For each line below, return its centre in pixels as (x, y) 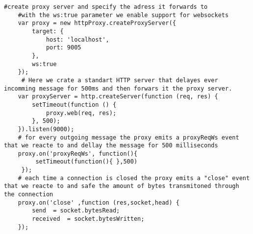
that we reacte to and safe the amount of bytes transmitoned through (122, 186)
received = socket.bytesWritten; (88, 219)
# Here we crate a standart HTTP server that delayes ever (120, 80)
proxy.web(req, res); (81, 113)
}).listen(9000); (46, 129)
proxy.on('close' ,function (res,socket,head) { (99, 202)
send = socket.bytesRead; (76, 211)
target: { (48, 31)
